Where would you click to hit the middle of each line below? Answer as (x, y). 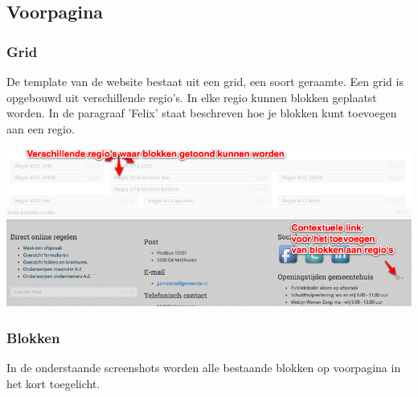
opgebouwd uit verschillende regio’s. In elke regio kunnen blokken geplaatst (192, 97)
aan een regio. (41, 128)
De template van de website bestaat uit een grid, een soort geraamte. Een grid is (205, 81)
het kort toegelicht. (53, 383)
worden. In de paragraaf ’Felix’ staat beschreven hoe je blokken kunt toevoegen (202, 113)
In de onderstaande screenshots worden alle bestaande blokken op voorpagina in (204, 368)
